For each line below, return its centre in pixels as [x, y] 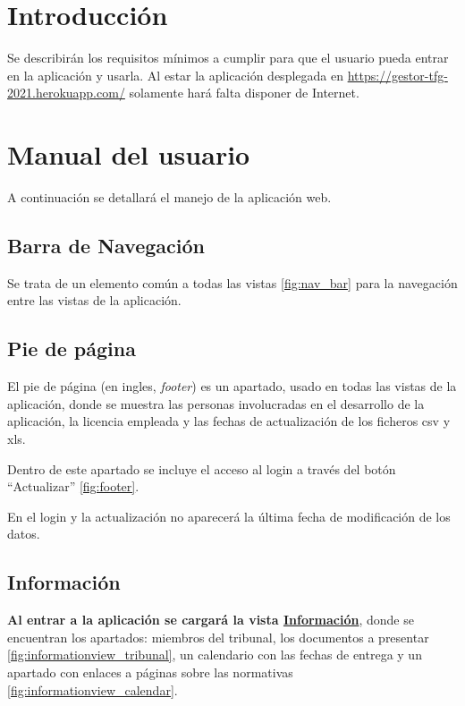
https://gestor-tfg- [397, 75]
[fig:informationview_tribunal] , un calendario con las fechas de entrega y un [215, 655]
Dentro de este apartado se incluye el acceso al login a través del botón [202, 468]
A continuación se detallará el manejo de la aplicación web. [169, 197]
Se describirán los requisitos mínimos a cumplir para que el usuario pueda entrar [228, 58]
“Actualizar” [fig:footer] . [73, 486]
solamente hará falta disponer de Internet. [244, 93]
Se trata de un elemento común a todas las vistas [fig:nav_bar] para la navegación [232, 282]
